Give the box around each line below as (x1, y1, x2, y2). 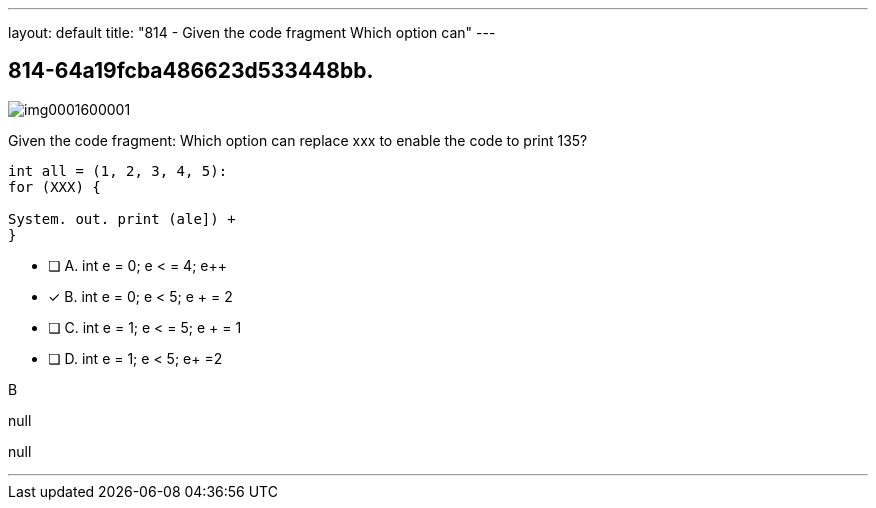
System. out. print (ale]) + (8, 210, 236, 227)
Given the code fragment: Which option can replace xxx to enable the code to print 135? (8, 131, 588, 149)
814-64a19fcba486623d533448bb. (8, 58, 374, 84)
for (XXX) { (8, 178, 101, 195)
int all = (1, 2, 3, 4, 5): (8, 162, 228, 179)
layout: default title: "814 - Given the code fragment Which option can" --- (8, 24, 496, 41)
